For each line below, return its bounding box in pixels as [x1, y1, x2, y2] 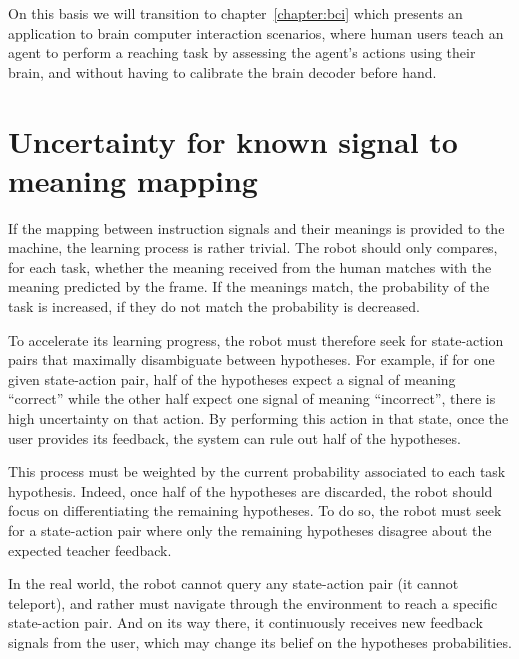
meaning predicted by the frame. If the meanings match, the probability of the [8, 276, 490, 297]
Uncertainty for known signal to [8, 120, 458, 161]
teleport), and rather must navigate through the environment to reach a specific [8, 592, 498, 613]
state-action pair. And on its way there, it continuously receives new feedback [8, 612, 483, 633]
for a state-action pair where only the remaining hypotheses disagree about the [8, 520, 492, 540]
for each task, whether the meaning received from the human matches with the [8, 256, 492, 277]
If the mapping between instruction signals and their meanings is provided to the [8, 217, 505, 238]
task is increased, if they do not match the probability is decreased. [8, 296, 420, 317]
